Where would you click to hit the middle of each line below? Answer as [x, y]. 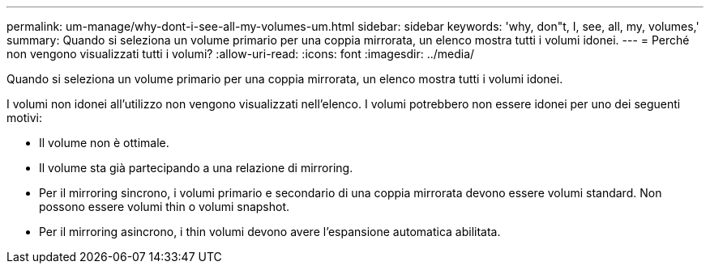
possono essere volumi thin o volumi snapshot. [165, 207]
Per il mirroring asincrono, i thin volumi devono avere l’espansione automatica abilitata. [270, 232]
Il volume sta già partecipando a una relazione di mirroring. [196, 168]
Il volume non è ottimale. [104, 143]
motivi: [24, 118]
